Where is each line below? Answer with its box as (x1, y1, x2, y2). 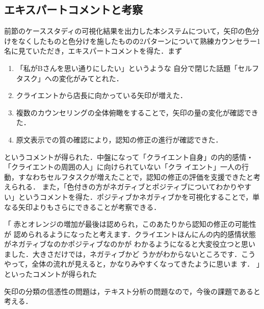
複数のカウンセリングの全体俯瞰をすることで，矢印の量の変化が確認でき (16, 107, 258, 117)
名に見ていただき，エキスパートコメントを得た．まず (4, 45, 182, 56)
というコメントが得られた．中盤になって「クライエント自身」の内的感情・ (4, 151, 254, 162)
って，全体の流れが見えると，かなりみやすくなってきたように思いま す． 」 (11, 258, 260, 269)
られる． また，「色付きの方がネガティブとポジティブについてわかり (11, 181, 237, 192)
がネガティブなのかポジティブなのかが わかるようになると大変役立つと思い (4, 239, 255, 249)
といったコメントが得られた (4, 269, 97, 279)
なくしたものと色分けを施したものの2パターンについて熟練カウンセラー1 (18, 35, 260, 46)
